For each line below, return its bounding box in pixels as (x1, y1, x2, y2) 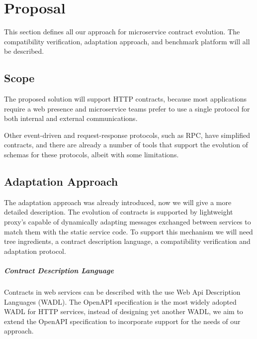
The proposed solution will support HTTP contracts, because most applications (4, 94, 247, 104)
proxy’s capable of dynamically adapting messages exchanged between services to (4, 217, 251, 227)
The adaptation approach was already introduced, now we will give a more (4, 197, 232, 207)
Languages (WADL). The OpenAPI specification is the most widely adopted (4, 296, 237, 307)
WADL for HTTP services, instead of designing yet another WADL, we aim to (4, 306, 243, 317)
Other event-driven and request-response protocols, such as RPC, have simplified (4, 129, 250, 140)
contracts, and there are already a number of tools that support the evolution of (4, 139, 248, 150)
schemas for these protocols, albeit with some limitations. (4, 149, 179, 160)
